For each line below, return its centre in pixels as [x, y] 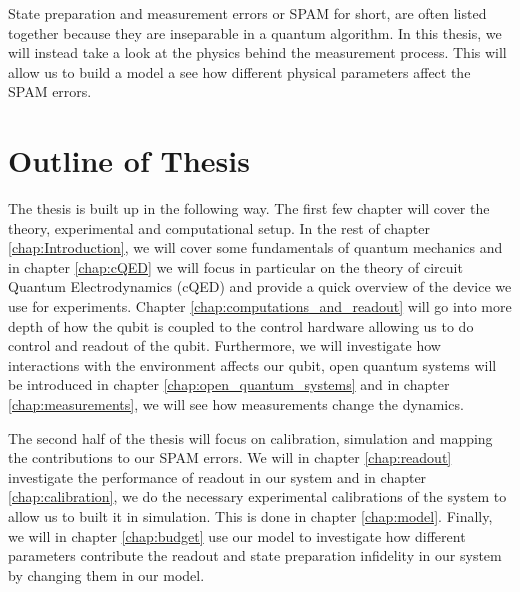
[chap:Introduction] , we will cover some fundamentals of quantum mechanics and [255, 247]
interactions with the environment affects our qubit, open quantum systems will [252, 364]
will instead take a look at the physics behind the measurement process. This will [257, 52]
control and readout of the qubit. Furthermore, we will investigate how [224, 345]
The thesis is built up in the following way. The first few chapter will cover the [249, 208]
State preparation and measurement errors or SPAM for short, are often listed [247, 13]
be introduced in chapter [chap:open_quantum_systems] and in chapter [229, 384]
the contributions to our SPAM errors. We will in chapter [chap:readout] [230, 457]
